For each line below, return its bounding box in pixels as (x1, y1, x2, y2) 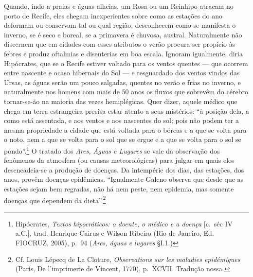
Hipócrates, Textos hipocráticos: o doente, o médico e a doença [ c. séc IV (15, 218, 233, 228)
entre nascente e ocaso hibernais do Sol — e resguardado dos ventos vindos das (4, 68, 240, 78)
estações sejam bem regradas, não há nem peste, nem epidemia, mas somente (4, 183, 234, 193)
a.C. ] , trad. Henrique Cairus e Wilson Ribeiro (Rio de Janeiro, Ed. (15, 228, 214, 238)
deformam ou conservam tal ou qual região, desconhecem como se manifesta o (4, 20, 236, 30)
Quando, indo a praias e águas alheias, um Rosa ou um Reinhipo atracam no (4, 1, 234, 11)
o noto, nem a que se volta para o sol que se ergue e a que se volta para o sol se (4, 134, 241, 144)
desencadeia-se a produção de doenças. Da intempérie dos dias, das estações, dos (4, 164, 244, 174)
